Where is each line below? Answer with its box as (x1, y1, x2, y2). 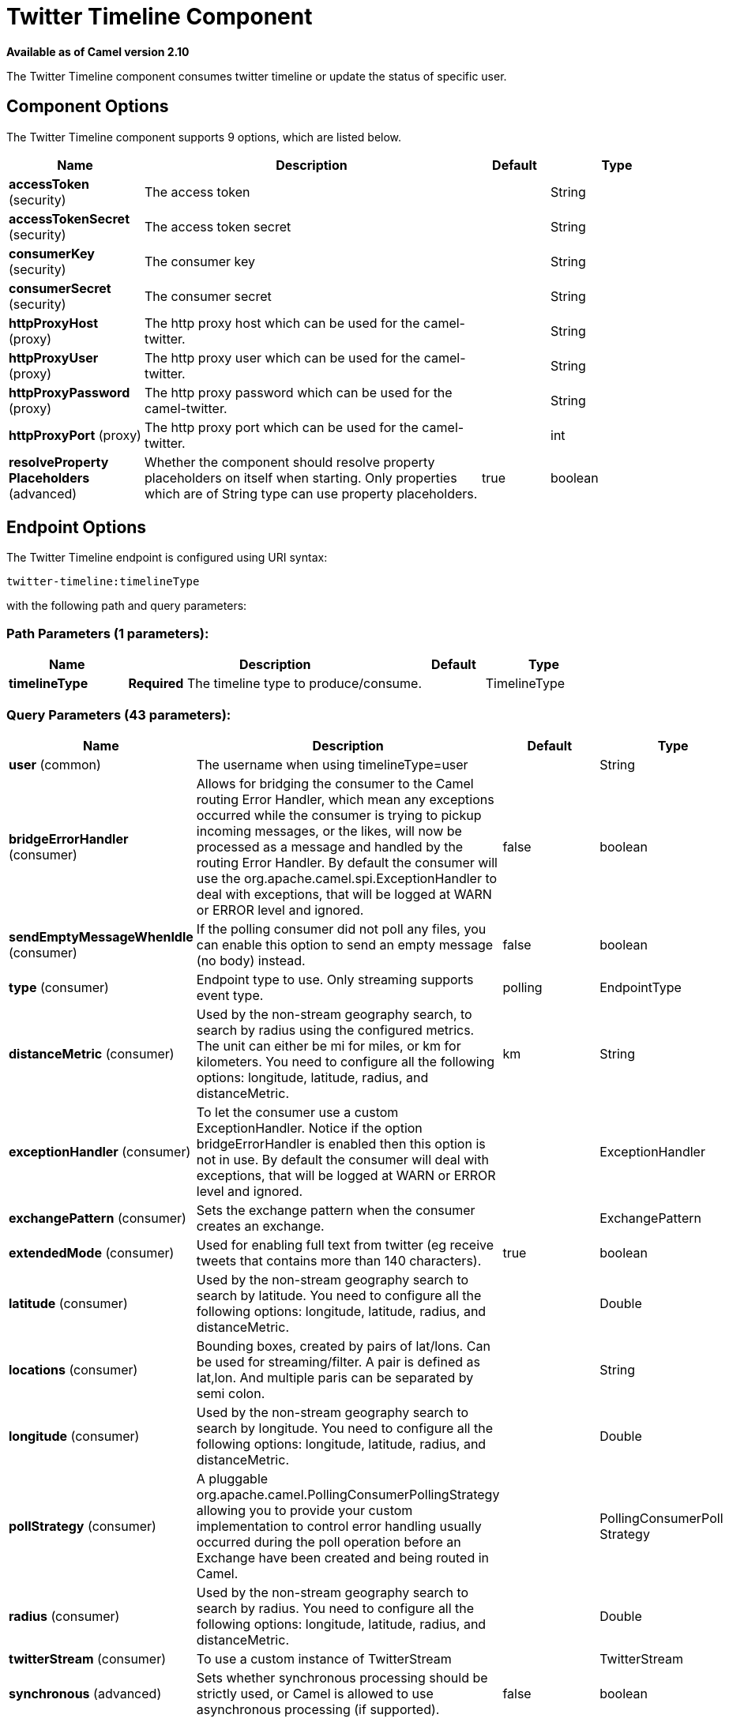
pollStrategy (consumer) (9, 1517, 156, 1534)
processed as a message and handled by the (196, 838, 464, 855)
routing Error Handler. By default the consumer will (196, 854, 498, 870)
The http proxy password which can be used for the (145, 384, 453, 400)
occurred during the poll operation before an (196, 1533, 461, 1550)
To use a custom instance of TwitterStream (196, 1650, 452, 1667)
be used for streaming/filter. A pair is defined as (196, 1353, 480, 1370)
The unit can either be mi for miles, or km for (196, 1037, 461, 1054)
